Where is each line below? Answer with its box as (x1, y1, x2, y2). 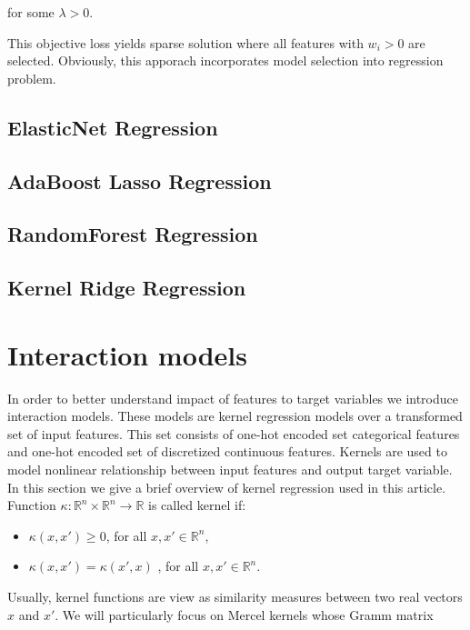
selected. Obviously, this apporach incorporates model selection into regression (7, 51, 444, 70)
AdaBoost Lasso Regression (7, 166, 272, 195)
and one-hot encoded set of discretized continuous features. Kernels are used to (7, 442, 447, 461)
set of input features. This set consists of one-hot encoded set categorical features (7, 424, 460, 443)
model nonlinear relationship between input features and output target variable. (7, 460, 453, 478)
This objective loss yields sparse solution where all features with (7, 33, 364, 52)
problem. (7, 68, 56, 87)
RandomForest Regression (7, 220, 258, 248)
